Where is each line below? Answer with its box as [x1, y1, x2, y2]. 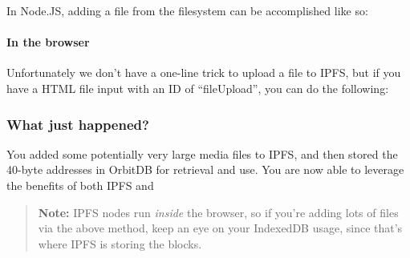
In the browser [6, 34, 90, 50]
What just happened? [6, 114, 149, 134]
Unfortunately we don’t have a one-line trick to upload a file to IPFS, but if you [6, 64, 401, 81]
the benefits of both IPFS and [6, 176, 154, 193]
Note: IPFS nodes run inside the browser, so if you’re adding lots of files [38, 204, 399, 220]
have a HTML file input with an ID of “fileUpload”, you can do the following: [6, 79, 389, 96]
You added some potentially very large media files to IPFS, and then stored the [6, 145, 398, 162]
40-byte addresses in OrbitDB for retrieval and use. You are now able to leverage [6, 161, 404, 178]
